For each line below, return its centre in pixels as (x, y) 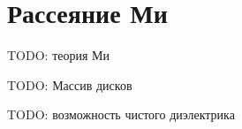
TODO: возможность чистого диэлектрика (121, 114)
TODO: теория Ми (59, 55)
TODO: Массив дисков (70, 84)
